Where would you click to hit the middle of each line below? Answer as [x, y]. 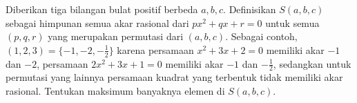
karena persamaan [155, 49]
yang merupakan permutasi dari [116, 36]
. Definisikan [250, 9]
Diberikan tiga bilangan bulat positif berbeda [102, 9]
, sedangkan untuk [312, 63]
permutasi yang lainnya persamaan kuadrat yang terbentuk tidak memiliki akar [174, 77]
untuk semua [292, 22]
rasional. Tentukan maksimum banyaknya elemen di [115, 91]
